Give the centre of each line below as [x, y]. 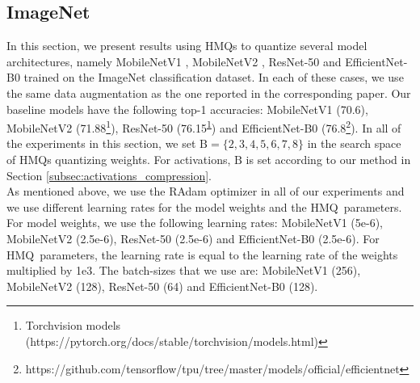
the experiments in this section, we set [101, 143]
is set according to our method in [328, 160]
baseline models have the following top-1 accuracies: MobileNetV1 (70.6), [187, 109]
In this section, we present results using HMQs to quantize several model [187, 46]
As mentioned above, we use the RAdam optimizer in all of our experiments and [206, 191]
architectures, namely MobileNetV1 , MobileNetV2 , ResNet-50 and [174, 61]
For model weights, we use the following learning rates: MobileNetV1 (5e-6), [195, 223]
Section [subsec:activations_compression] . [109, 175]
